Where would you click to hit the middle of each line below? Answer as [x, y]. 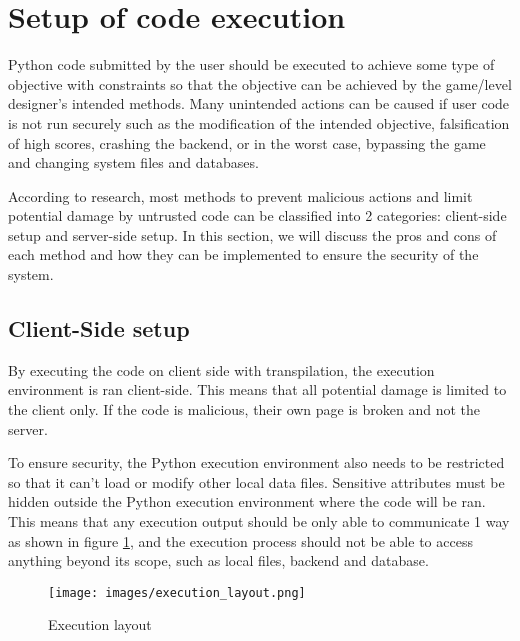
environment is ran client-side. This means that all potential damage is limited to [257, 389]
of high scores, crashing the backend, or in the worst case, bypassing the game [247, 142]
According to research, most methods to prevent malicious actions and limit [240, 195]
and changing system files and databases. [133, 162]
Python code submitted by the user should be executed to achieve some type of [251, 64]
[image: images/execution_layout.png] [177, 592]
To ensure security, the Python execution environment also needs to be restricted [256, 462]
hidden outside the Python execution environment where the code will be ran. [247, 501]
